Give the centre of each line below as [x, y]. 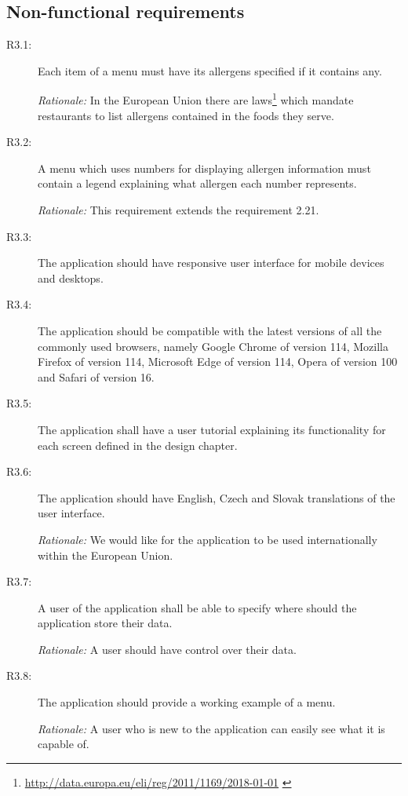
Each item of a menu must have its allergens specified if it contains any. [210, 70]
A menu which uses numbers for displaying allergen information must [204, 168]
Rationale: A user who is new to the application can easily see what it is [211, 728]
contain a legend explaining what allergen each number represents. [197, 183]
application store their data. [105, 623]
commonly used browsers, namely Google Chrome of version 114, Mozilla [213, 346]
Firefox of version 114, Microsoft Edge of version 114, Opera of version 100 [218, 361]
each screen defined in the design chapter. [138, 445]
